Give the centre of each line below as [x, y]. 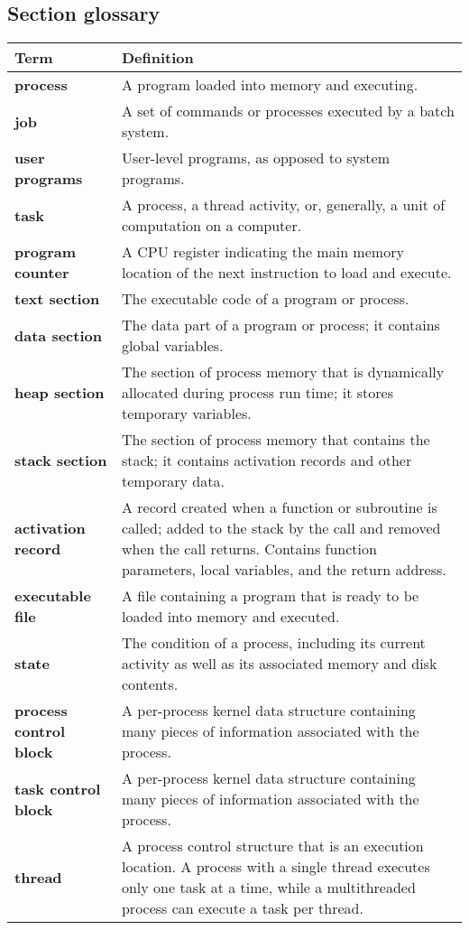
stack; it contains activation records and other [267, 460]
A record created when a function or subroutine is [279, 507]
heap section [60, 393]
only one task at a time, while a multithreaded [268, 888]
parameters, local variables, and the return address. [284, 570]
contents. [150, 684]
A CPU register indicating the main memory [262, 252]
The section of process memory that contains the [276, 440]
